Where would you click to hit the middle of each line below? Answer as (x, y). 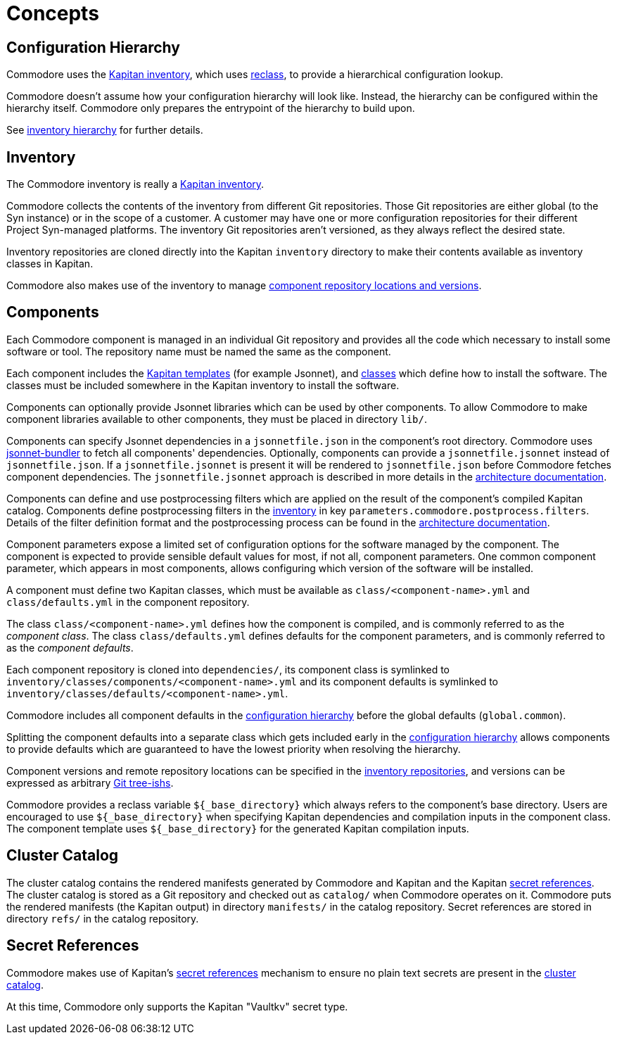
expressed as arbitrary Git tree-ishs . (90, 782)
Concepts (53, 13)
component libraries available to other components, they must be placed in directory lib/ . (217, 419)
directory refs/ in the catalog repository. (103, 918)
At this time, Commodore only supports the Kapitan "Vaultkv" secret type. (177, 1006)
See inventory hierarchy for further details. (105, 130)
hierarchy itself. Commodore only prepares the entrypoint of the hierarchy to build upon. (211, 108)
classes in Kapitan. (50, 264)
